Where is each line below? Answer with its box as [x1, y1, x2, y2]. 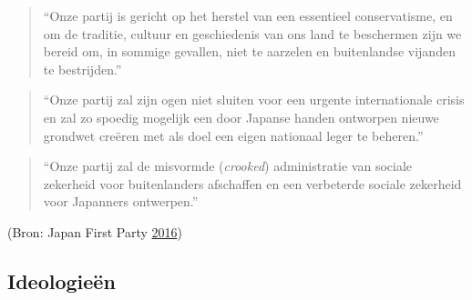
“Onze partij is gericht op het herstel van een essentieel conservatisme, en [43, 6, 453, 25]
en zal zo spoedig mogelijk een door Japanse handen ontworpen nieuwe [43, 107, 439, 126]
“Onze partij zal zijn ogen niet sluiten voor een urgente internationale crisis [43, 90, 465, 109]
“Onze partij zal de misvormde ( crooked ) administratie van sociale [43, 156, 413, 175]
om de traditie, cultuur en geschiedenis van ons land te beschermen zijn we [43, 24, 462, 43]
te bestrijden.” [43, 59, 122, 78]
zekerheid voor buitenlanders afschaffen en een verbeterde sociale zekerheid [43, 174, 462, 193]
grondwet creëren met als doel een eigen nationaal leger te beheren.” [43, 125, 424, 145]
